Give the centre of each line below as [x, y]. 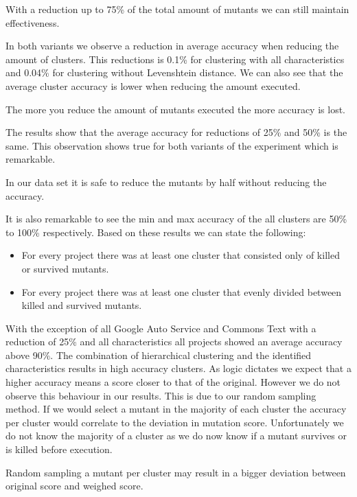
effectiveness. [33, 22]
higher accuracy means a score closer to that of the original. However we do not [173, 382]
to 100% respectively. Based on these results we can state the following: [156, 232]
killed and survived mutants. [82, 305]
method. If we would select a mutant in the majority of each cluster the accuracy [176, 409]
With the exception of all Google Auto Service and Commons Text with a [161, 328]
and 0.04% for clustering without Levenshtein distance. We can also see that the [174, 72]
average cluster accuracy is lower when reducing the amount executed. [153, 85]
